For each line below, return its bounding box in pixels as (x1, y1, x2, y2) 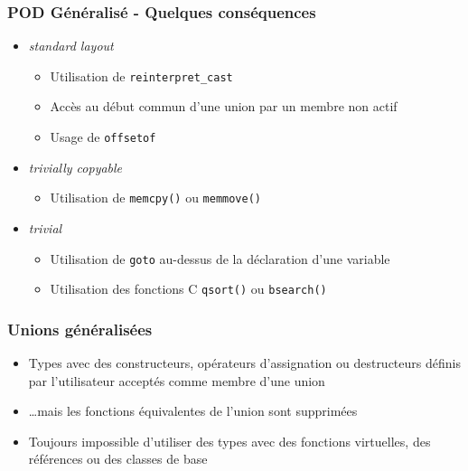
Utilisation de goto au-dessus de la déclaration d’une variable (50, 249, 390, 268)
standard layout (28, 36, 114, 55)
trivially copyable (28, 157, 123, 176)
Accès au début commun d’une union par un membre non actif (50, 97, 398, 116)
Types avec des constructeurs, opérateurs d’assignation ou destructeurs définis (28, 353, 461, 372)
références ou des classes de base (28, 449, 208, 468)
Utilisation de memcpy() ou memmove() (50, 188, 262, 207)
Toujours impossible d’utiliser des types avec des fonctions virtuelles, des (28, 431, 431, 450)
